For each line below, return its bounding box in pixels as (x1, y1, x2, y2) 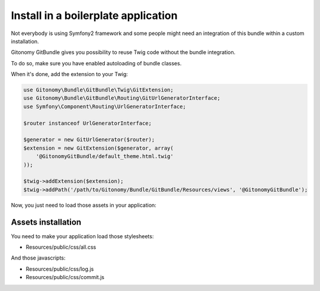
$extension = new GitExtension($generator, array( (23, 144, 174, 151)
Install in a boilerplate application (11, 9, 178, 22)
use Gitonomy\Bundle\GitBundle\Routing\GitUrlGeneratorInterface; (23, 95, 220, 102)
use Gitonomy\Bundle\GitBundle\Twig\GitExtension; (23, 87, 174, 93)
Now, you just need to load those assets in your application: (11, 201, 156, 208)
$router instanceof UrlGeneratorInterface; (23, 119, 152, 126)
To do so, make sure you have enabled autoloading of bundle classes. (11, 59, 182, 67)
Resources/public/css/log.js (25, 265, 94, 273)
